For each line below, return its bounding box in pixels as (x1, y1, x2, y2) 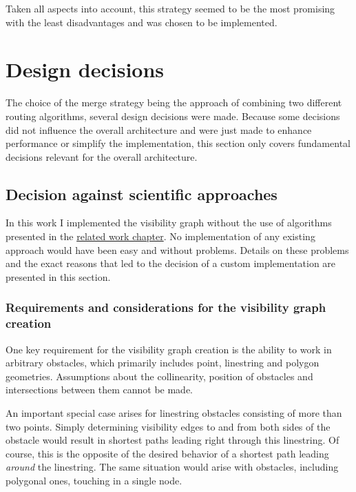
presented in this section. (6, 269, 111, 284)
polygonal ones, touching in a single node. (6, 473, 182, 487)
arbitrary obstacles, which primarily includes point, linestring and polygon (6, 355, 320, 370)
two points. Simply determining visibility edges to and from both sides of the (6, 419, 331, 433)
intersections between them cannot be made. (6, 382, 193, 397)
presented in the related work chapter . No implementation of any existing (6, 229, 315, 244)
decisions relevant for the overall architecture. (6, 149, 198, 164)
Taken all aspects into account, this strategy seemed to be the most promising (6, 1, 335, 15)
